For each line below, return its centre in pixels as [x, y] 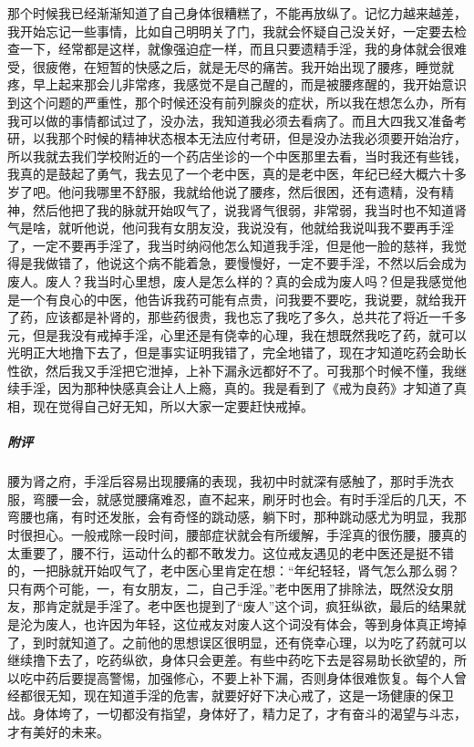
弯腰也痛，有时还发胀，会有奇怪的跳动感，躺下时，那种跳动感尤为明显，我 [231, 517]
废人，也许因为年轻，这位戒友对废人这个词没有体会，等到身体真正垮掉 [256, 623]
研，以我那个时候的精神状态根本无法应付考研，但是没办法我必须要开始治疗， [237, 138]
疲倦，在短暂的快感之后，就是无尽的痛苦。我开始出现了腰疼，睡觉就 [249, 66]
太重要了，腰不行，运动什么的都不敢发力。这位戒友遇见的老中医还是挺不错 [231, 552]
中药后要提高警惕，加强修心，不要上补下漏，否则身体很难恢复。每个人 [243, 677]
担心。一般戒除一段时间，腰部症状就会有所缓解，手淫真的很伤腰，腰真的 [249, 534]
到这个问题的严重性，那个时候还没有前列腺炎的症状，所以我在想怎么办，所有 [237, 102]
